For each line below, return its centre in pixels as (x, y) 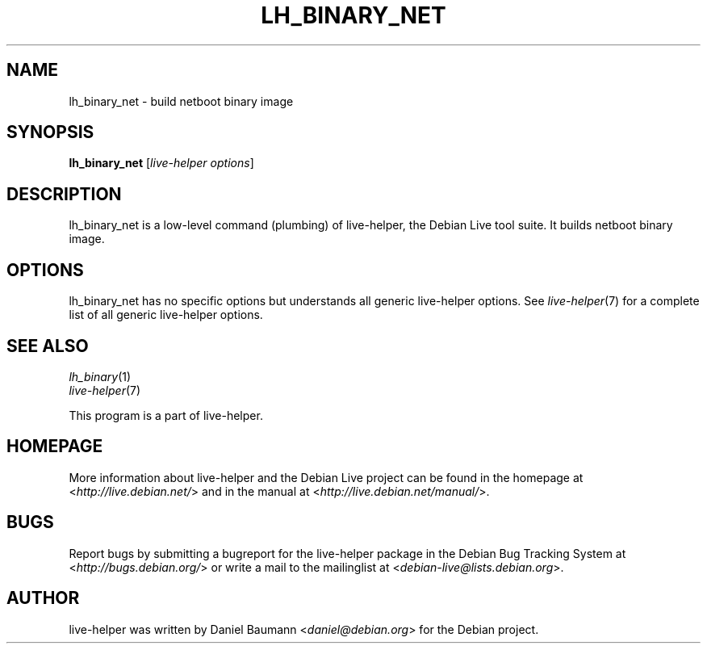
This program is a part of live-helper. (166, 415)
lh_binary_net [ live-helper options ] (161, 163)
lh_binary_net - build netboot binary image (181, 101)
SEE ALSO (48, 346)
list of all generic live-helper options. (166, 315)
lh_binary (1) (100, 376)
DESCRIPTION (64, 194)
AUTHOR (43, 598)
